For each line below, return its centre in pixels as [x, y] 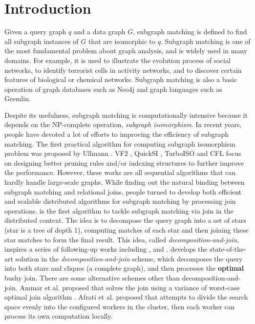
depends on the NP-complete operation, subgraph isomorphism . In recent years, [123, 124]
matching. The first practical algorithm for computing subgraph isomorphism [120, 143]
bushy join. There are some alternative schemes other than [92, 277]
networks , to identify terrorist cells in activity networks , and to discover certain [123, 70]
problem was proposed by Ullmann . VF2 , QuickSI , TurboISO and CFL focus [123, 153]
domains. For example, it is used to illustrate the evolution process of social [117, 60]
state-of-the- [228, 249]
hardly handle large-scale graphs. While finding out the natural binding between [125, 182]
